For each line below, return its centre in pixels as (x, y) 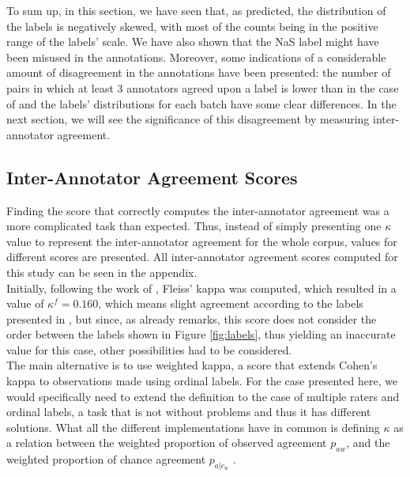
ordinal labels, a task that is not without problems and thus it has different (189, 412)
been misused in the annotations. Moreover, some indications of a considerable (196, 57)
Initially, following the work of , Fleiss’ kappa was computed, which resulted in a (201, 288)
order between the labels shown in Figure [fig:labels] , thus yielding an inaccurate (201, 334)
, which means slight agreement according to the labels (231, 303)
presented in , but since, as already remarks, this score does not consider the (192, 318)
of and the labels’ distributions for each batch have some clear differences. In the (201, 103)
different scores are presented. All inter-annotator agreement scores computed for (202, 257)
